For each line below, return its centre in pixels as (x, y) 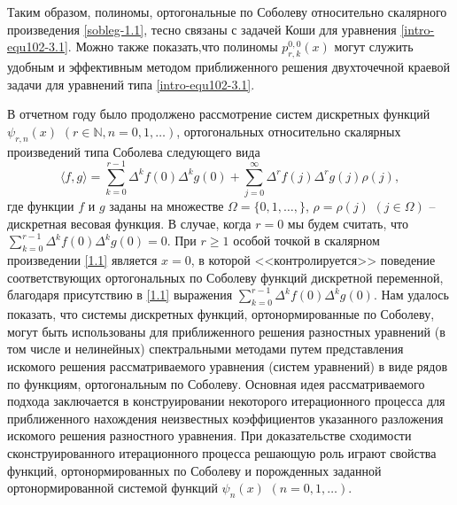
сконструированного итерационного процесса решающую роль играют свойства (222, 453)
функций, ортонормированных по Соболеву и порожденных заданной (194, 470)
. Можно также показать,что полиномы (173, 47)
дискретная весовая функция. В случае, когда (129, 223)
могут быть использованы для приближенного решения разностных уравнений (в (226, 331)
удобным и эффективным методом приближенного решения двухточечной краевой (228, 66)
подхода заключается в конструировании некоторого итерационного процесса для (226, 401)
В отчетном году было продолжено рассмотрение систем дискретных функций (219, 114)
